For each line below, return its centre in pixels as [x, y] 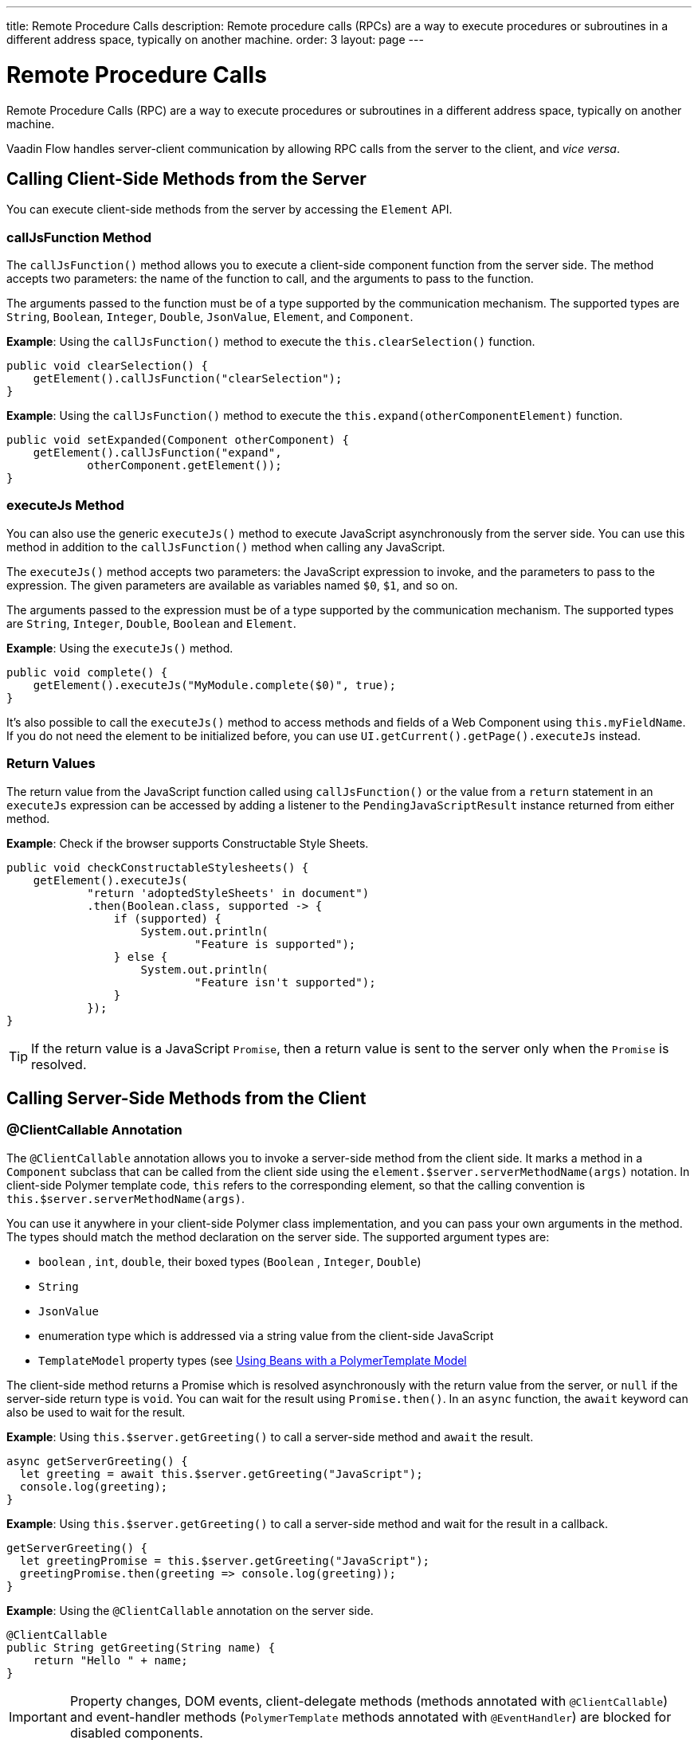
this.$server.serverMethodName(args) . [126, 1198]
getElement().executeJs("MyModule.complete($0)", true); [214, 685]
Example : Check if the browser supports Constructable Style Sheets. [188, 843]
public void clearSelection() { [107, 366]
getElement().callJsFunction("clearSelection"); [188, 379]
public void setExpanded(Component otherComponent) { [178, 440]
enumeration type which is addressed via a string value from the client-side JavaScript [266, 1335]
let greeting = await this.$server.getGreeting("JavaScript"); [221, 1474]
